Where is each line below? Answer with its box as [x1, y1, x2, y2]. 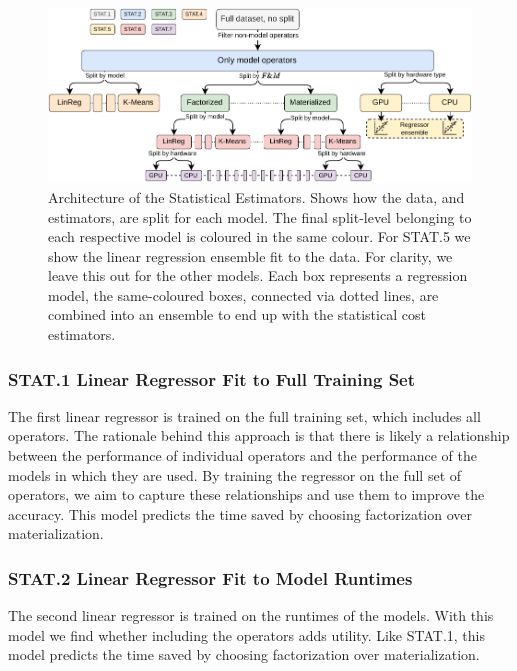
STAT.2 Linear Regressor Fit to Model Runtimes [8, 565, 413, 590]
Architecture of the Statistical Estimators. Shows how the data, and [48, 186, 465, 207]
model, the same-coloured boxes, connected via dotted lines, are [48, 284, 439, 305]
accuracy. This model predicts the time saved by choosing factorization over [8, 503, 472, 524]
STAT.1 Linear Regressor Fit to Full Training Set [8, 366, 416, 391]
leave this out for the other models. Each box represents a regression [48, 265, 468, 286]
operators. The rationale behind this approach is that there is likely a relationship [8, 425, 510, 446]
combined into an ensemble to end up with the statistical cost [48, 304, 426, 325]
